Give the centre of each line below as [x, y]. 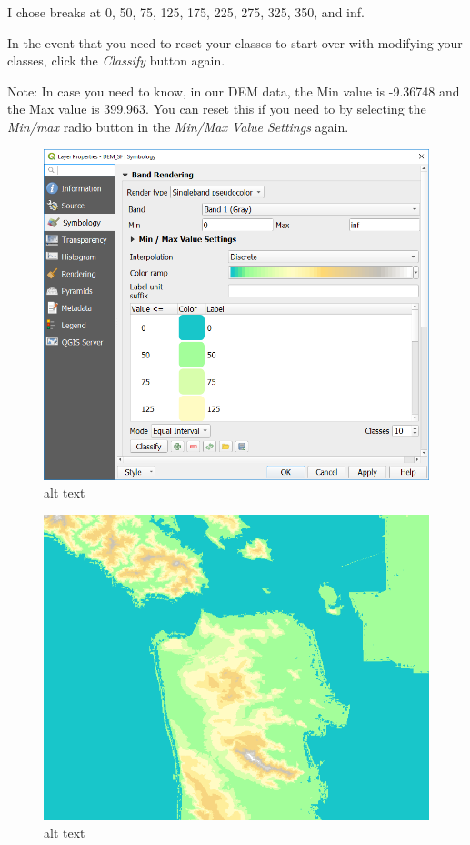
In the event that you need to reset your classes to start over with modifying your [235, 42]
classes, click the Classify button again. [116, 60]
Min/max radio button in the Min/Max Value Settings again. [178, 126]
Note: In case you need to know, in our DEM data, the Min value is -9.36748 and [234, 91]
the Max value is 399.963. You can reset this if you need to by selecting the [217, 109]
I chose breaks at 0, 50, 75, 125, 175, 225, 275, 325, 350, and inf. [186, 12]
